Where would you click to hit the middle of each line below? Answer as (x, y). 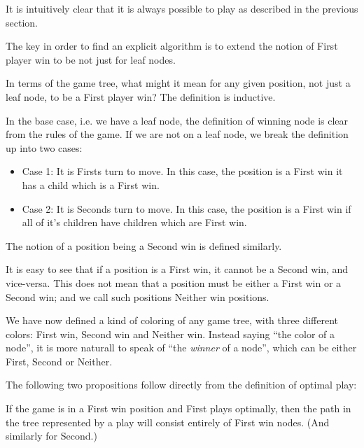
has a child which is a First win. (91, 184)
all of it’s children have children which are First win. (134, 222)
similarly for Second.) (51, 436)
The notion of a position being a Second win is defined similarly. (144, 245)
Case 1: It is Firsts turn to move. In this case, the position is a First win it (182, 171)
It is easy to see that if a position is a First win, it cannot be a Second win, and (177, 269)
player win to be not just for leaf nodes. (91, 59)
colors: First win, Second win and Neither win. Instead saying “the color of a (170, 334)
